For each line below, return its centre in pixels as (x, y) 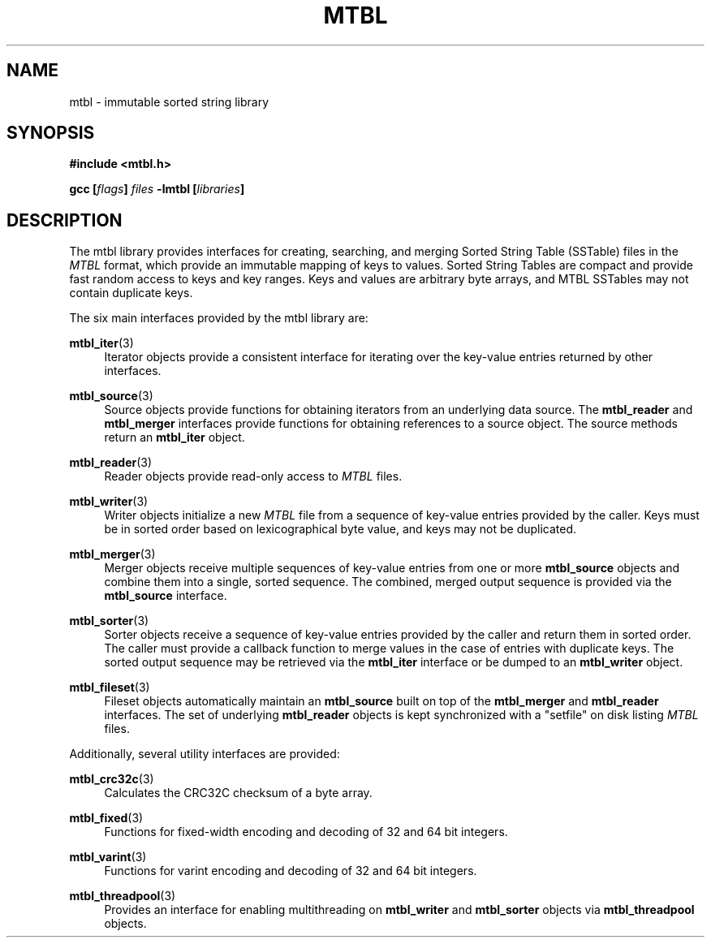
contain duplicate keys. (131, 293)
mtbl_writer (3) (109, 502)
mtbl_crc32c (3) (112, 779)
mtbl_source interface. (166, 596)
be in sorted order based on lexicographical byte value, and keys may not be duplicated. (340, 529)
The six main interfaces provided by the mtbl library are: (219, 318)
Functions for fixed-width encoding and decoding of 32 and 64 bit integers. (306, 832)
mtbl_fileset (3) (110, 688)
